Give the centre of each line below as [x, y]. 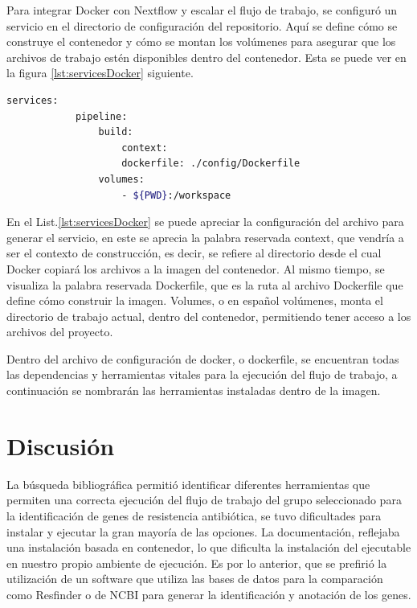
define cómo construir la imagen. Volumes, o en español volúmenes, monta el [195, 300]
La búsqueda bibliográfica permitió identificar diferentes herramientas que [188, 484]
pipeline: [101, 116]
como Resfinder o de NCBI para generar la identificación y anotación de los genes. [209, 594]
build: [116, 132]
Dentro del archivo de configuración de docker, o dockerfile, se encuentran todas [203, 358]
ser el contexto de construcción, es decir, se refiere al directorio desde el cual [194, 253]
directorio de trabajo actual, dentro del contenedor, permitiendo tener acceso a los [209, 316]
